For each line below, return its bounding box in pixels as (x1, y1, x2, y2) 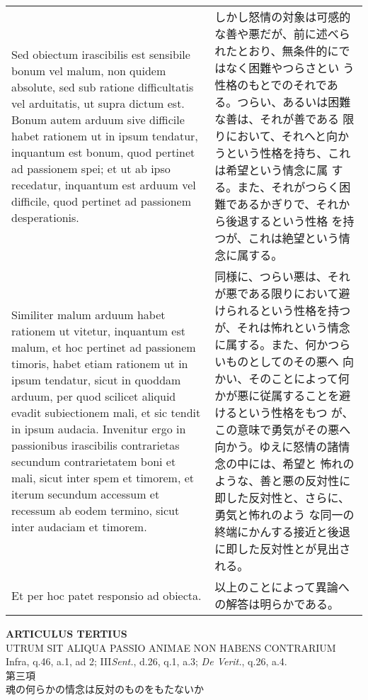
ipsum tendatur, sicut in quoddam (11, 372, 181, 388)
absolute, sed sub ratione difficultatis (11, 78, 194, 95)
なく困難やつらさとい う (226, 60, 355, 76)
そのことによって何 (248, 370, 350, 387)
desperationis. (11, 209, 79, 226)
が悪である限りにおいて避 (214, 285, 350, 301)
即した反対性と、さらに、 (214, 489, 350, 506)
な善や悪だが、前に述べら (214, 26, 350, 42)
